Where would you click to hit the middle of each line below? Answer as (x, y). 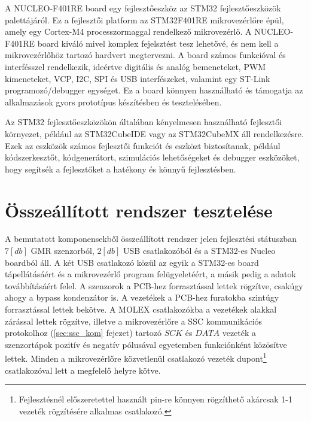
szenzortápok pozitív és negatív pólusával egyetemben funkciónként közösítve (146, 344)
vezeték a (239, 333)
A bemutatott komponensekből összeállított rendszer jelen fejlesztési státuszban (151, 239)
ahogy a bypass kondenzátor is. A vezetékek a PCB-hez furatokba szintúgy (142, 297)
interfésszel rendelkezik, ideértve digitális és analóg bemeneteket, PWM (135, 66)
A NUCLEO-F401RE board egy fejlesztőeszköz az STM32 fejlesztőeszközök (143, 8)
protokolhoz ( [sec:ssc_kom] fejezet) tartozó (83, 333)
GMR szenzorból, (62, 251)
